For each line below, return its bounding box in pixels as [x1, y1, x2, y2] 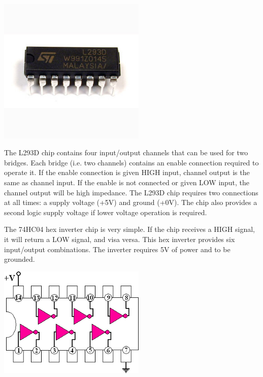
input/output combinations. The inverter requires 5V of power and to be [4, 244, 231, 254]
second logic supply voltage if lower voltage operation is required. [4, 207, 207, 217]
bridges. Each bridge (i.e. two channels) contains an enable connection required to [4, 157, 259, 167]
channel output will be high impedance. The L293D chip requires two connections [4, 187, 258, 197]
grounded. [4, 254, 35, 264]
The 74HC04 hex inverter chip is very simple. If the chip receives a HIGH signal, [4, 224, 255, 234]
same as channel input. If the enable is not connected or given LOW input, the [4, 177, 250, 187]
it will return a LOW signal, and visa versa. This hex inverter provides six [4, 233, 235, 244]
